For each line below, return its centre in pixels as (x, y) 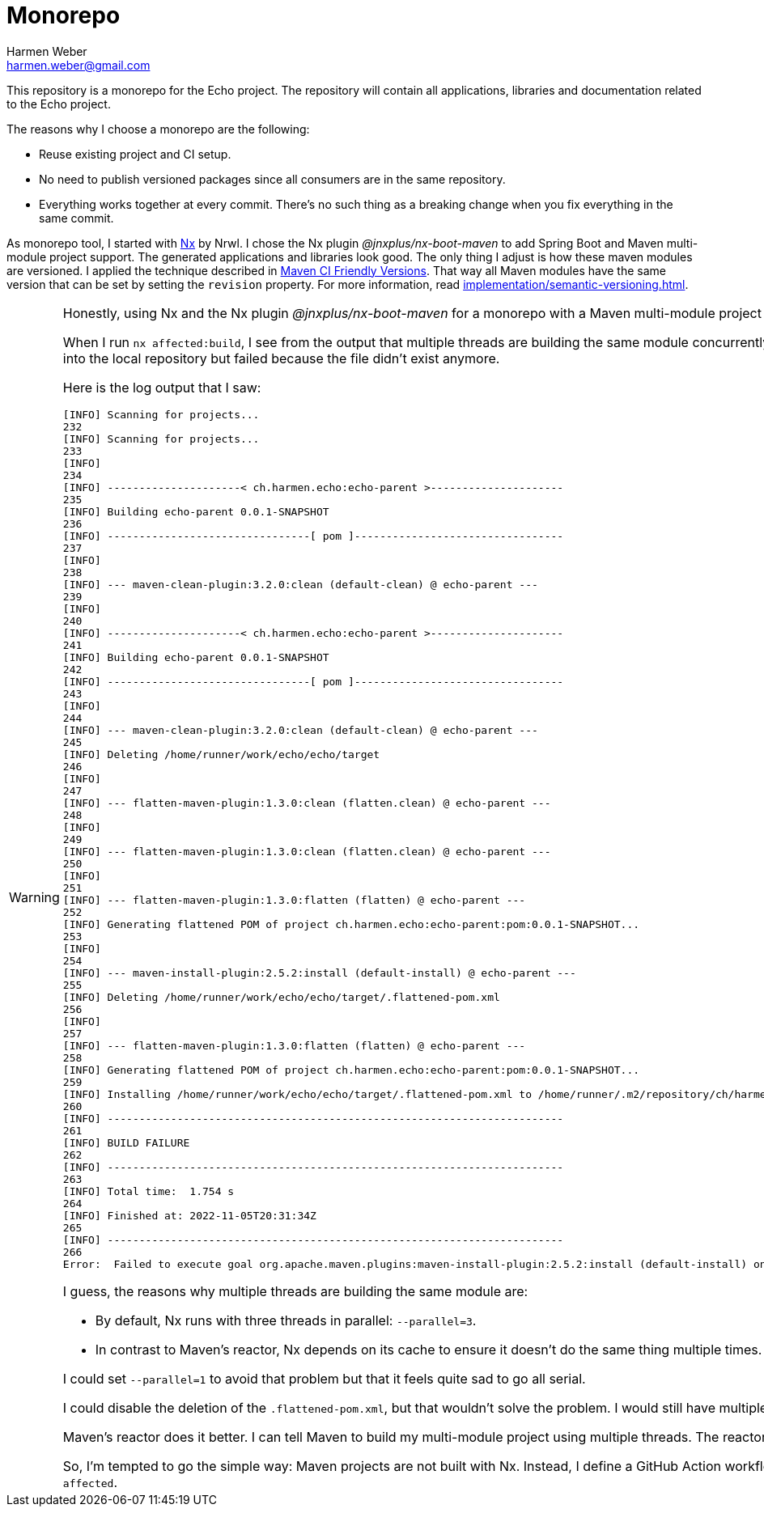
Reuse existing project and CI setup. (135, 154)
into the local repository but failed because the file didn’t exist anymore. (281, 358)
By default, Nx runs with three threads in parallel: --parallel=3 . (286, 1320)
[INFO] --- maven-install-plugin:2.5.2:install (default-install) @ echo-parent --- (319, 973)
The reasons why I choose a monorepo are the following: (158, 129)
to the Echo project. (59, 104)
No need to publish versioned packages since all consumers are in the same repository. (272, 179)
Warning (34, 898)
